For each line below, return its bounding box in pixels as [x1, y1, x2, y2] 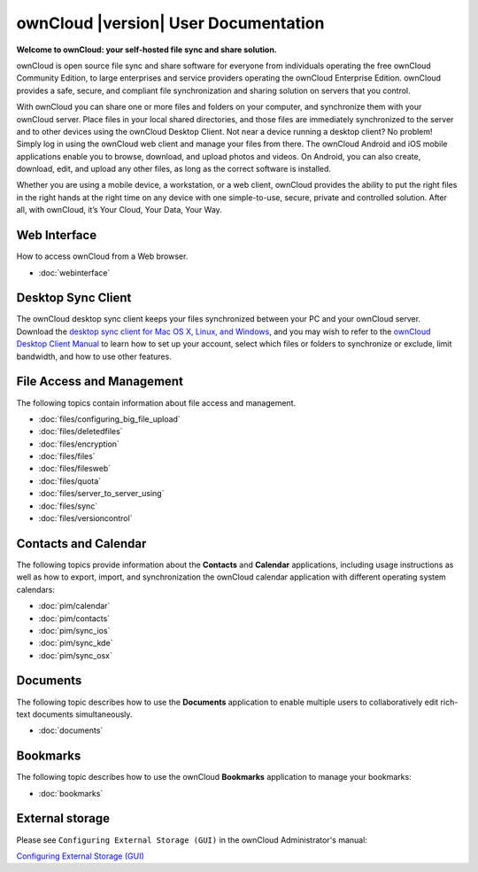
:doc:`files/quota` [38, 475, 102, 487]
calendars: [16, 584, 55, 595]
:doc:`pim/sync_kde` [38, 638, 113, 649]
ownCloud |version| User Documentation [16, 13, 325, 33]
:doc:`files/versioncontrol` [38, 513, 133, 524]
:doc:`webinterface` [38, 267, 111, 278]
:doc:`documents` [38, 725, 104, 736]
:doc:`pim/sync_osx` [38, 650, 112, 660]
